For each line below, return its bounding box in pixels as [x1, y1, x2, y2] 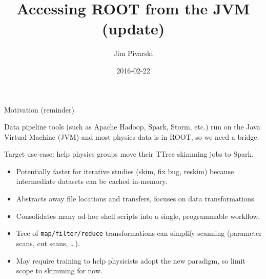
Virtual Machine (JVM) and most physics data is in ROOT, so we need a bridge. [4, 131, 259, 142]
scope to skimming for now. [16, 265, 103, 276]
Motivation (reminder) [4, 104, 74, 115]
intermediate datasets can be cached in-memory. [16, 176, 168, 187]
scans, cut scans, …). [16, 237, 80, 248]
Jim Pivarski [113, 48, 153, 59]
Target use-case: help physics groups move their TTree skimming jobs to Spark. [4, 148, 254, 159]
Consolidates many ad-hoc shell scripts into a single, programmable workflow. [16, 210, 260, 221]
